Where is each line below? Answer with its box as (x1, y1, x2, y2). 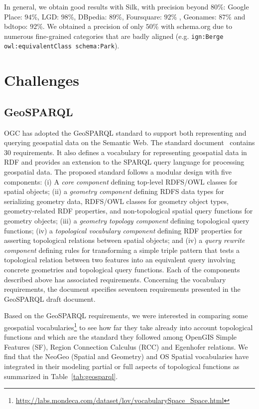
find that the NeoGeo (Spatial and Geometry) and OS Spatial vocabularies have (4, 351, 249, 362)
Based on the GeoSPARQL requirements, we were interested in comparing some (4, 310, 248, 321)
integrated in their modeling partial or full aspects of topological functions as (4, 361, 240, 371)
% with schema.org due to (152, 21, 232, 31)
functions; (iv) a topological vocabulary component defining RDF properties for (4, 225, 243, 235)
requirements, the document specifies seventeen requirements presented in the (4, 284, 241, 294)
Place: (4, 11, 22, 21)
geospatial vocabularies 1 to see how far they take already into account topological (4, 320, 253, 332)
